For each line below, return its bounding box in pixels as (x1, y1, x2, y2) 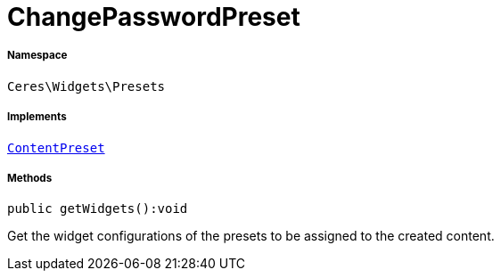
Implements (7, 110, 67, 124)
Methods (7, 171, 53, 184)
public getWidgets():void (7, 201, 188, 217)
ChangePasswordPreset (7, 2, 300, 32)
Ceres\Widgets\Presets (7, 78, 166, 94)
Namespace (7, 49, 68, 62)
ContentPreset (7, 140, 105, 155)
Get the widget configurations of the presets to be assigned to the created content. (7, 228, 495, 244)
